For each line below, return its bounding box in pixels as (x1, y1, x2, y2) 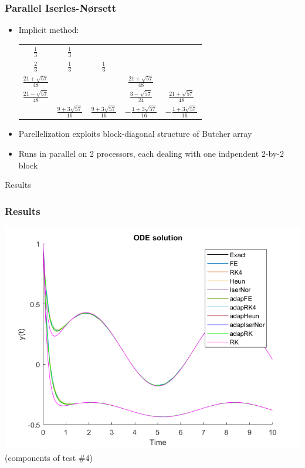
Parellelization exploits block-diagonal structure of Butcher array (18, 127, 252, 140)
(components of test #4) (5, 451, 93, 463)
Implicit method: (18, 23, 79, 36)
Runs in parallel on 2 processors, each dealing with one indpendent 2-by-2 (18, 147, 284, 159)
